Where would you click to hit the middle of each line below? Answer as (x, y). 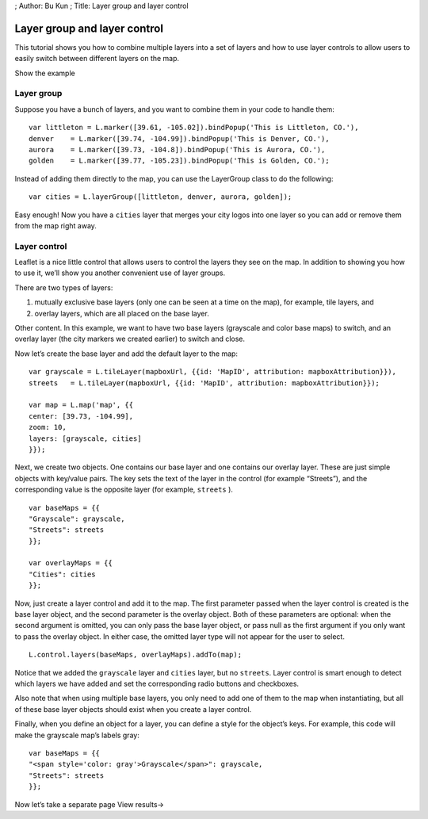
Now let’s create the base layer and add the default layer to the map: (126, 354)
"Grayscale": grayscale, (77, 519)
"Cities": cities (62, 574)
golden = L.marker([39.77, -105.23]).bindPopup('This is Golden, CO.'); (179, 161)
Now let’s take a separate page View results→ (89, 804)
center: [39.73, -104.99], (81, 416)
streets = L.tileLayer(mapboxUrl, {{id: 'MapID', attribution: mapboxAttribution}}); (204, 383)
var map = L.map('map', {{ (81, 405)
